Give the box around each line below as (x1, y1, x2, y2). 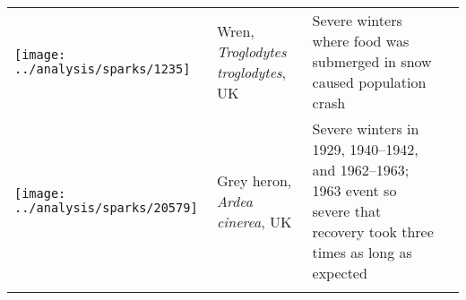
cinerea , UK (216, 210, 292, 232)
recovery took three (312, 221, 434, 242)
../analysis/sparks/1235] (14, 61, 191, 76)
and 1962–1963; (312, 159, 410, 180)
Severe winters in (312, 118, 419, 139)
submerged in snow (312, 51, 432, 72)
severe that (312, 201, 382, 221)
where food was (312, 30, 410, 51)
